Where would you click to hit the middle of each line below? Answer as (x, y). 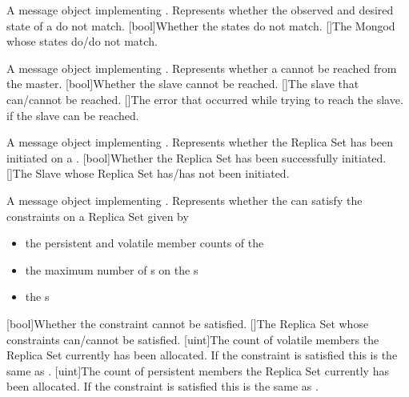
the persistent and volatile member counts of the (144, 243)
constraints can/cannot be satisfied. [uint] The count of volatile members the (193, 339)
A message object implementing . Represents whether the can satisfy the (184, 200)
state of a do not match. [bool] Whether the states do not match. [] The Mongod (201, 25)
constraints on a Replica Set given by (98, 216)
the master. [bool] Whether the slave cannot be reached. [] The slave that (183, 84)
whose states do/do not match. (82, 41)
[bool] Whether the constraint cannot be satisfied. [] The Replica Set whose (188, 323)
